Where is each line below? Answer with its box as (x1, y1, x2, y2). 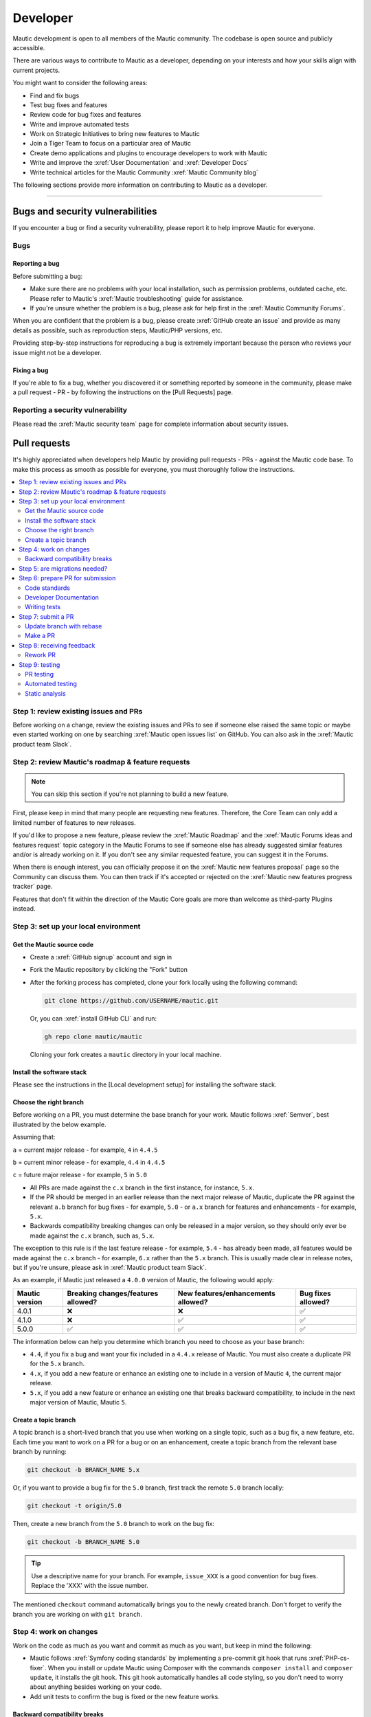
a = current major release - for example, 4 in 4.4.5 (12, 1146, 158, 1154)
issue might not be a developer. (12, 348, 102, 356)
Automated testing (25, 680, 77, 688)
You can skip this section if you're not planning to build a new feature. (31, 790, 229, 798)
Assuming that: (12, 1133, 56, 1141)
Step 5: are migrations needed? (19, 564, 108, 573)
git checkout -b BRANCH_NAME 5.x (27, 1466, 140, 1474)
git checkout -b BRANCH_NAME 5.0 (27, 1538, 140, 1546)
